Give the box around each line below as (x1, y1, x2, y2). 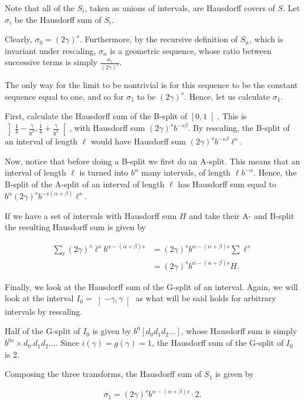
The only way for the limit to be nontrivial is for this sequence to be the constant (5, 79, 298, 91)
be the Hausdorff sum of (14, 13, 101, 25)
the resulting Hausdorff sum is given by (5, 221, 146, 233)
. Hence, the (253, 166, 297, 179)
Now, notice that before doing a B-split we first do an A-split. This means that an (5, 154, 300, 167)
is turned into (79, 166, 128, 179)
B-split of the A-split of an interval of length (5, 177, 165, 190)
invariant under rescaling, (5, 44, 96, 56)
